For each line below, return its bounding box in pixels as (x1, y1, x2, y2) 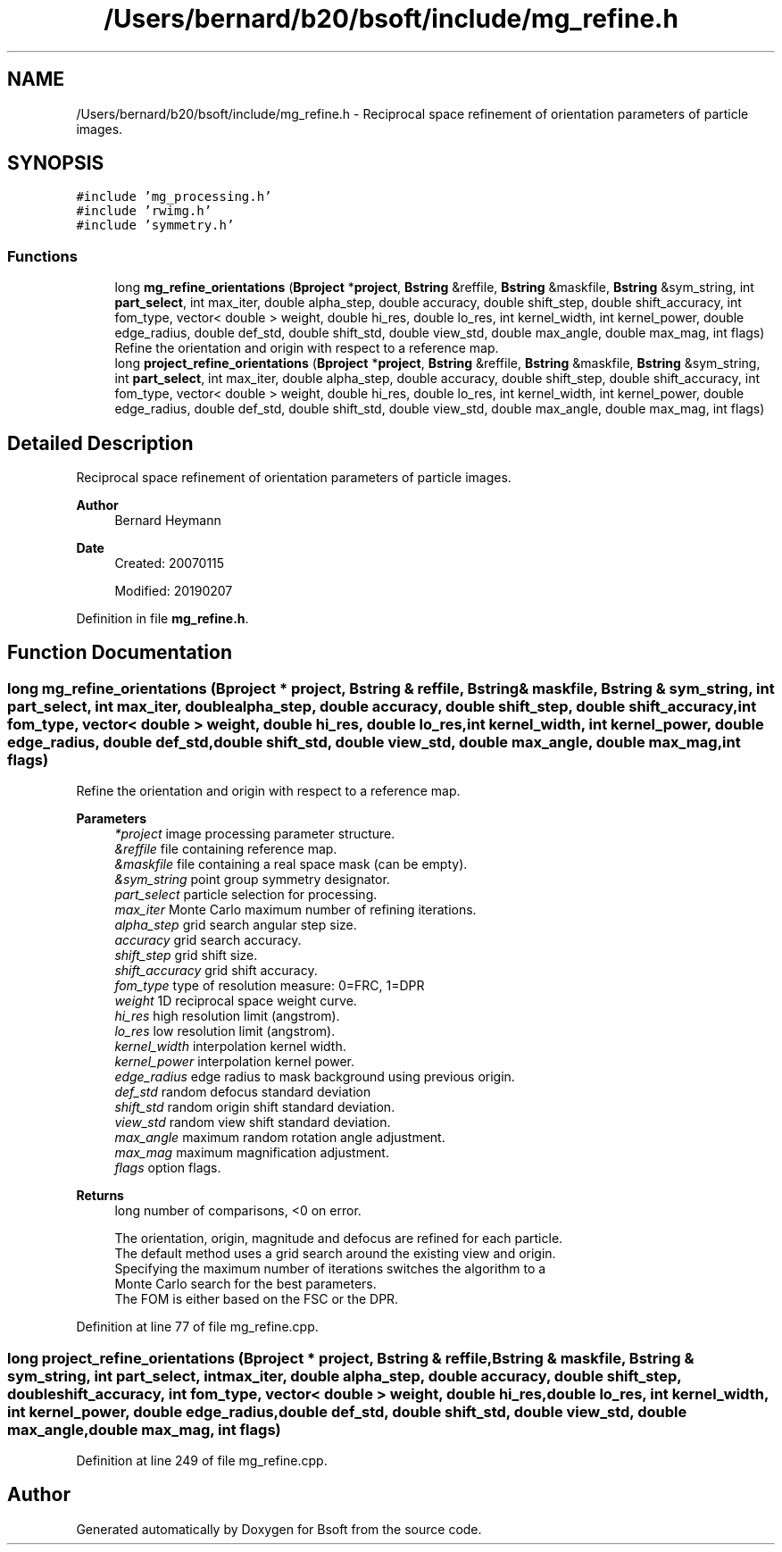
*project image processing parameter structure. (114, 826, 395, 842)
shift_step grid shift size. (114, 947, 258, 964)
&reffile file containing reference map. (114, 841, 337, 857)
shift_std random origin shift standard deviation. (114, 1099, 395, 1115)
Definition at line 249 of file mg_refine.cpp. (76, 1453, 328, 1468)
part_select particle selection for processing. (114, 887, 378, 903)
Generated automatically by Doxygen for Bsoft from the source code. (76, 1521, 482, 1537)
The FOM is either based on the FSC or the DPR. (114, 1291, 399, 1307)
